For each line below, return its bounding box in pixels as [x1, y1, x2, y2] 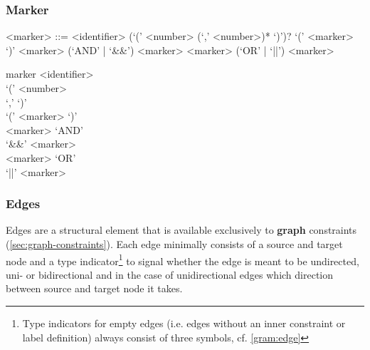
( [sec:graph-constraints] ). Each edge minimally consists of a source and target [6, 236, 343, 251]
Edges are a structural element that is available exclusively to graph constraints [6, 222, 357, 237]
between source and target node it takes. [6, 281, 183, 296]
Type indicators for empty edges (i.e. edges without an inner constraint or [22, 316, 346, 330]
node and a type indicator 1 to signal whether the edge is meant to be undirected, [6, 251, 359, 268]
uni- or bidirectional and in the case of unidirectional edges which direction [6, 267, 334, 282]
